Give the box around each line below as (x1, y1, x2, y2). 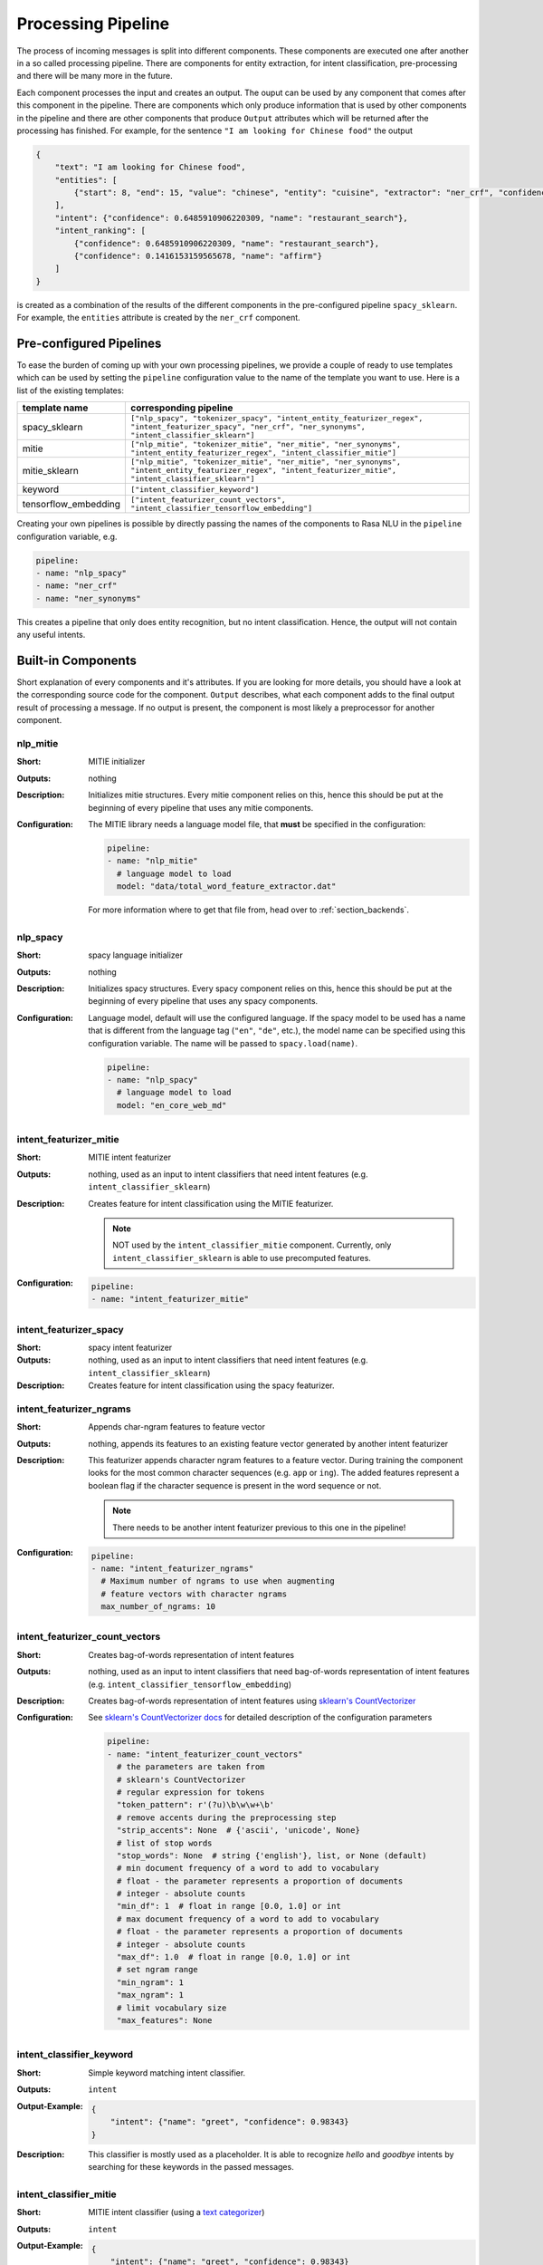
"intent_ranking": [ (54, 226, 147, 236)
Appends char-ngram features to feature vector (88, 1422, 266, 1432)
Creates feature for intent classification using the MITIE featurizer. (88, 1198, 334, 1209)
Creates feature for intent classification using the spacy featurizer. (88, 1380, 335, 1391)
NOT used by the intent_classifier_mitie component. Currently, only (112, 1239, 392, 1250)
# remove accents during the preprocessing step (116, 1812, 337, 1823)
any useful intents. (16, 630, 86, 641)
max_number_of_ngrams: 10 (100, 1602, 216, 1612)
